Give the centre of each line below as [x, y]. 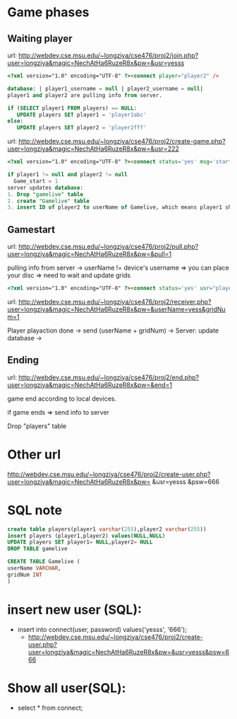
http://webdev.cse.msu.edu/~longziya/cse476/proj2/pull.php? [109, 247]
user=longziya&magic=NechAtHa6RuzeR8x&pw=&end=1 [90, 385]
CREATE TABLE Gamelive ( [44, 562]
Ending [23, 361]
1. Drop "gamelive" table [45, 194]
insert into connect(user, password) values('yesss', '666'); [102, 629]
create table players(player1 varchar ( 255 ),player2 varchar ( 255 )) [107, 529]
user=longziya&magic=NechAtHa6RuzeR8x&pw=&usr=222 [93, 149]
